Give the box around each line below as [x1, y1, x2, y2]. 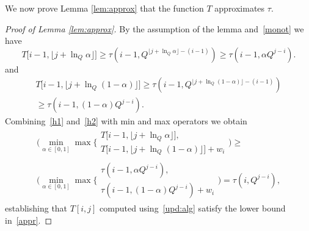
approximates [214, 2, 265, 14]
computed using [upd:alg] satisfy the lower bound [100, 202, 286, 215]
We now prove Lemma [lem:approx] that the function [5, 2, 204, 14]
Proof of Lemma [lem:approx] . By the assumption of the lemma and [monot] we [5, 22, 304, 35]
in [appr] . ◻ [5, 213, 53, 226]
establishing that [5, 202, 68, 215]
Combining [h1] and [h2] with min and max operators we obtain [5, 115, 247, 127]
